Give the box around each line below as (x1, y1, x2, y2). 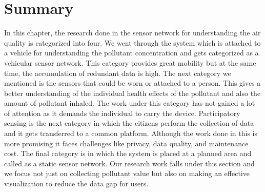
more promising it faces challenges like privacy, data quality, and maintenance (4, 138, 249, 148)
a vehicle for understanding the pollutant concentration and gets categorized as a (4, 47, 259, 58)
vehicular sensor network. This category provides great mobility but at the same (4, 57, 256, 68)
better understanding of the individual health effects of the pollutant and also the (4, 87, 261, 98)
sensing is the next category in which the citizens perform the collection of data (4, 118, 254, 128)
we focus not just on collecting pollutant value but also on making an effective (4, 168, 250, 179)
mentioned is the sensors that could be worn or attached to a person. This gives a (4, 78, 261, 88)
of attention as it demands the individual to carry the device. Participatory (4, 107, 240, 118)
